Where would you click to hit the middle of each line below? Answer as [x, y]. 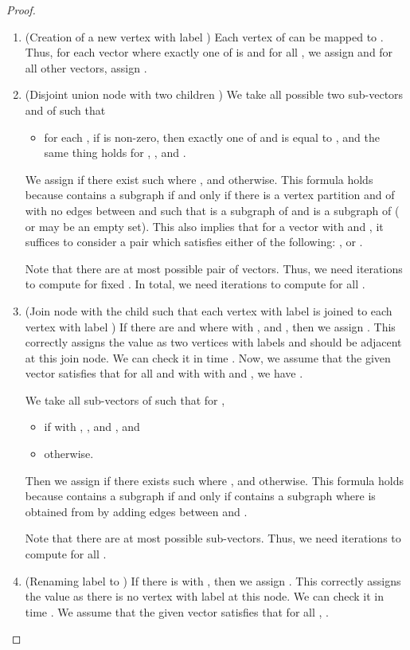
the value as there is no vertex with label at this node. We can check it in [205, 596]
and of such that [65, 110]
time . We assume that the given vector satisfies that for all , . [177, 611]
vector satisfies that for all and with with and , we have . [164, 373]
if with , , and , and [92, 427]
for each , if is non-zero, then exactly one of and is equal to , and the [212, 137]
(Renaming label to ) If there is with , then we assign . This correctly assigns [213, 580]
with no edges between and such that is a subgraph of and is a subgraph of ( [212, 210]
